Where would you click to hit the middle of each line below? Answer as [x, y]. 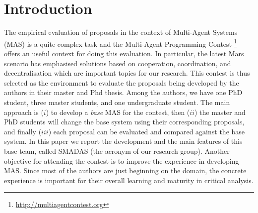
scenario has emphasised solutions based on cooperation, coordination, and [118, 63]
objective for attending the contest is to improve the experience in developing [122, 160]
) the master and [220, 112]
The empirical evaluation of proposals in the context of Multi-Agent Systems [121, 32]
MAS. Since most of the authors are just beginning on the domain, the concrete [125, 170]
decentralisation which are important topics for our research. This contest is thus [127, 73]
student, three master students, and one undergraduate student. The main [117, 102]
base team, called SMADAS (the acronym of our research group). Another [117, 151]
